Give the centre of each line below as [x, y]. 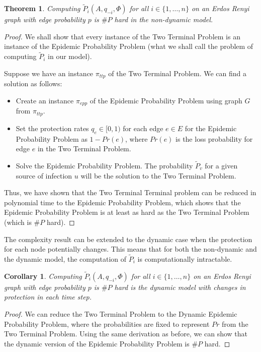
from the [235, 324]
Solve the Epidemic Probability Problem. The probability [104, 165]
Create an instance [45, 100]
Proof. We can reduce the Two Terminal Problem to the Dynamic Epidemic [121, 313]
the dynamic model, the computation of [65, 258]
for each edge [143, 128]
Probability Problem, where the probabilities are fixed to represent [107, 324]
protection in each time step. [48, 297]
